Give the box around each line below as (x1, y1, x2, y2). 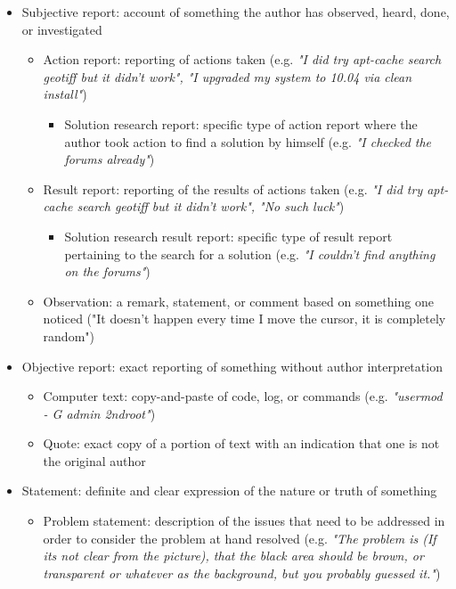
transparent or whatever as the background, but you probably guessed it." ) (43, 563, 441, 582)
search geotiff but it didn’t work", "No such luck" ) (77, 197, 345, 216)
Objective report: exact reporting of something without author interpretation (21, 356, 443, 375)
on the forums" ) (64, 262, 151, 281)
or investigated (21, 20, 102, 38)
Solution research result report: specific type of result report (64, 226, 393, 245)
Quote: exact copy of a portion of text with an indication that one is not (43, 434, 440, 453)
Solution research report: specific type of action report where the (64, 114, 418, 133)
